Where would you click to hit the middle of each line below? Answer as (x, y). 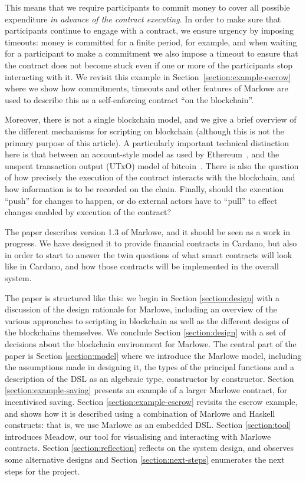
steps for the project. (42, 471)
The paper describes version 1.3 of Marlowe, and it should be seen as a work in (148, 231)
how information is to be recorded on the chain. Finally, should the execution (144, 188)
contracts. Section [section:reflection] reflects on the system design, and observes (149, 448)
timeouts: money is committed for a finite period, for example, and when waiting (151, 42)
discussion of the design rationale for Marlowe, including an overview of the (141, 309)
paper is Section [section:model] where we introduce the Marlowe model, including (153, 355)
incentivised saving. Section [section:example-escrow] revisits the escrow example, (151, 401)
